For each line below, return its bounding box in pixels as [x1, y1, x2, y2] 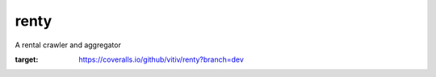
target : [15, 55, 39, 64]
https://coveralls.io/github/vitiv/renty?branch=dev [78, 55, 244, 64]
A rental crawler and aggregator [15, 40, 121, 50]
